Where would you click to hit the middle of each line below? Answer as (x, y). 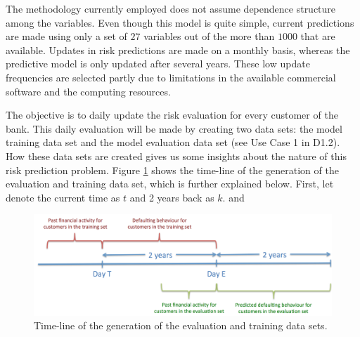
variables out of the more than (209, 36)
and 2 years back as (172, 197)
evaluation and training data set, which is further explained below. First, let (170, 184)
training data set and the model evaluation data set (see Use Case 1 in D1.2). (173, 142)
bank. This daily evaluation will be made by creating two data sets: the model (174, 128)
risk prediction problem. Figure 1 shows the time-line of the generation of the (172, 170)
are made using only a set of (66, 36)
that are (318, 36)
